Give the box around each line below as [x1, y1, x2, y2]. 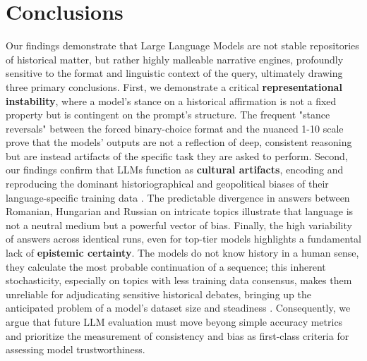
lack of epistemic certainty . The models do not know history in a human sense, [6, 245, 359, 260]
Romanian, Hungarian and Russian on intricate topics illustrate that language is [6, 204, 354, 219]
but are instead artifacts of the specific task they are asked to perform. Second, [6, 148, 348, 163]
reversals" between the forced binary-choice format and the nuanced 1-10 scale [6, 121, 344, 135]
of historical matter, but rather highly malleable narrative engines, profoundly [6, 51, 344, 66]
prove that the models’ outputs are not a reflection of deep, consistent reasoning [6, 135, 352, 149]
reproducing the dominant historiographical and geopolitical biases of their [6, 176, 329, 191]
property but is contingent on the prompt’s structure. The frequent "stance [6, 107, 330, 122]
